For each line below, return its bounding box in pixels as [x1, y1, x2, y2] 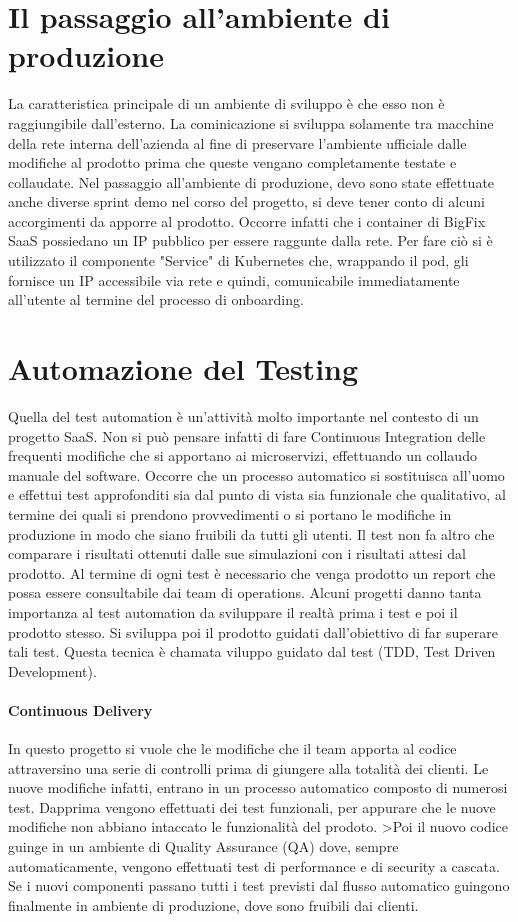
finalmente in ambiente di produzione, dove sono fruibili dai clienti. [8, 894, 419, 915]
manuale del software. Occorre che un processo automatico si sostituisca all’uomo [8, 464, 505, 485]
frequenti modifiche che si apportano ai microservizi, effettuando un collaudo [8, 445, 477, 466]
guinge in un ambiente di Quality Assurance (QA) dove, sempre [8, 836, 399, 857]
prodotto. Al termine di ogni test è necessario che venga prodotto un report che [8, 562, 496, 583]
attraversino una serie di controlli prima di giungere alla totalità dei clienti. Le [8, 757, 489, 778]
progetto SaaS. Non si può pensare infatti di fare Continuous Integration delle [8, 425, 486, 446]
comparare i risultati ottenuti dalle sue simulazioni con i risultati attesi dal [8, 543, 466, 564]
